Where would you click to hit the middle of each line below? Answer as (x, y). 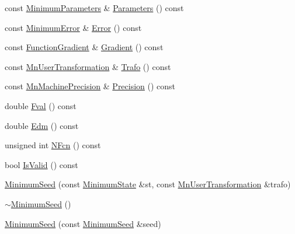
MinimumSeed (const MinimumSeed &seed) (83, 223)
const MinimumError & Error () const (73, 27)
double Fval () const (41, 105)
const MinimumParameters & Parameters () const (94, 8)
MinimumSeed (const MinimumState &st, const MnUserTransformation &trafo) (148, 184)
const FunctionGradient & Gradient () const (84, 47)
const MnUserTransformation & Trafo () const (88, 66)
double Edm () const (42, 125)
